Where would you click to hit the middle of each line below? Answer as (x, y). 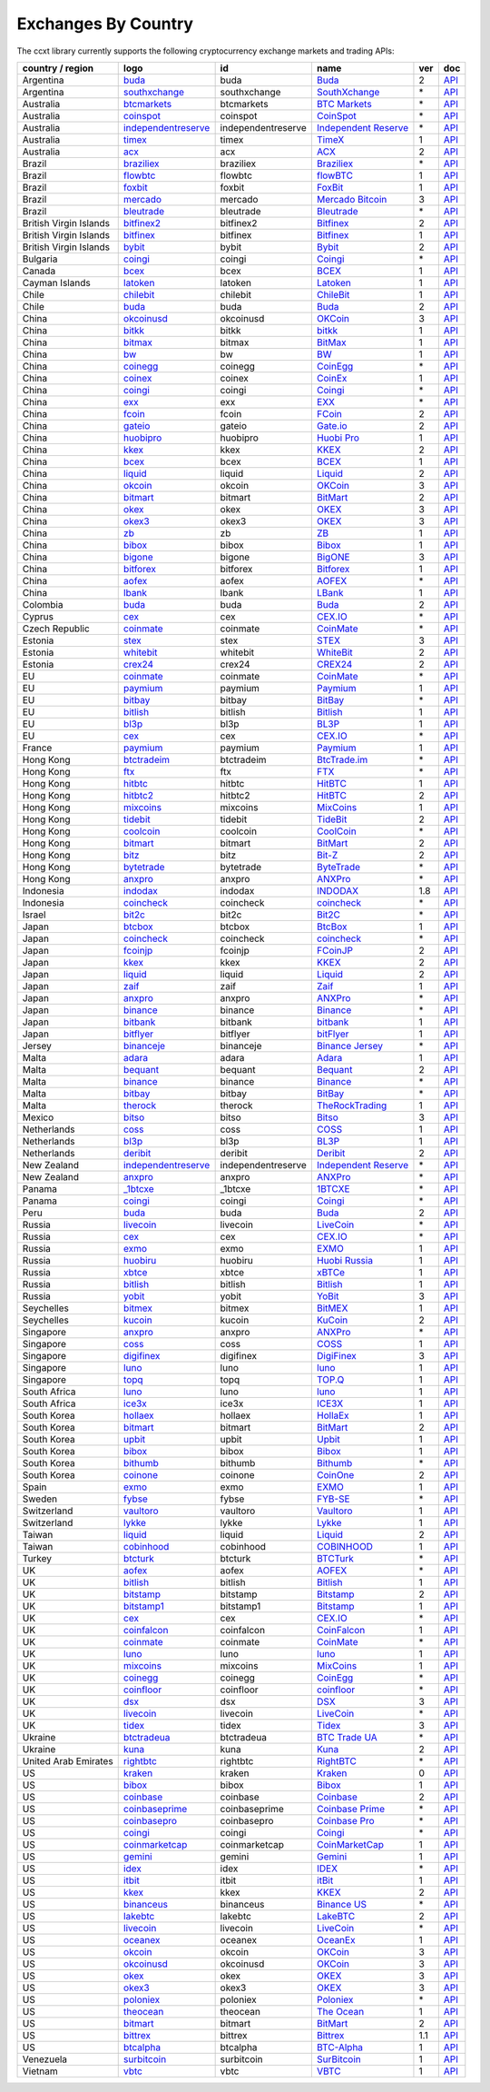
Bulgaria (40, 259)
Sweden (40, 1499)
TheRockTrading (352, 1105)
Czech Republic (56, 629)
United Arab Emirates (68, 1760)
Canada (39, 271)
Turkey (37, 1558)
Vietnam (40, 2071)
